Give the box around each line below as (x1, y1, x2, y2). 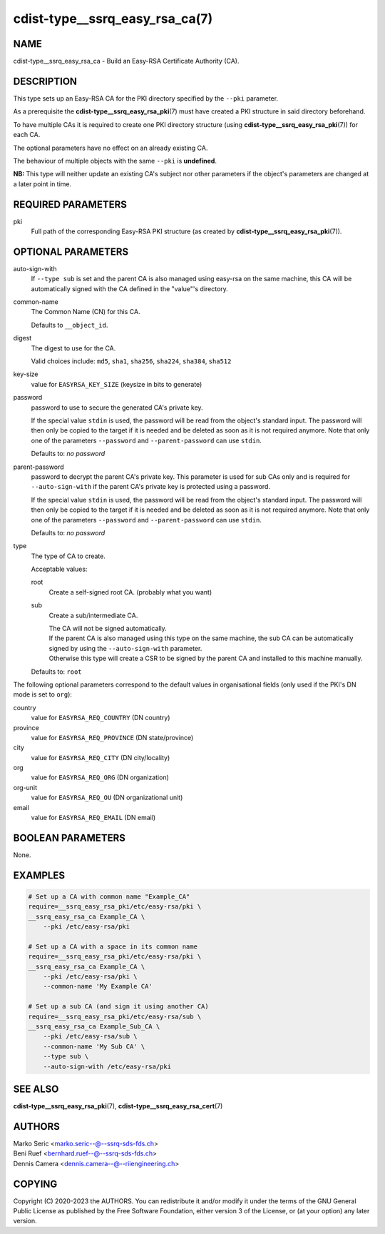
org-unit (13, 783, 37, 792)
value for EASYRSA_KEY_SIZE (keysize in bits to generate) (31, 380, 202, 388)
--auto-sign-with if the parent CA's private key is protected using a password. (31, 482, 271, 491)
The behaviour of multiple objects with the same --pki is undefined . (13, 156, 217, 165)
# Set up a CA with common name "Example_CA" (28, 892, 190, 901)
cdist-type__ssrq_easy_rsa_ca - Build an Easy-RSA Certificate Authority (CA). (13, 57, 240, 66)
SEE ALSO (13, 1083, 59, 1095)
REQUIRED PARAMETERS (13, 198, 128, 211)
